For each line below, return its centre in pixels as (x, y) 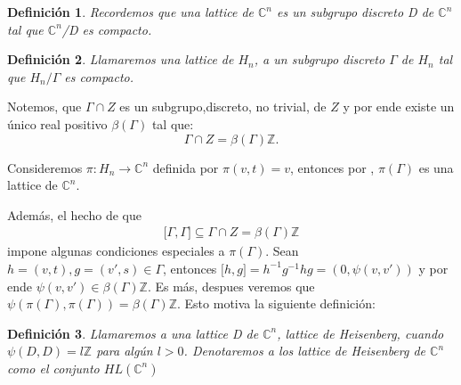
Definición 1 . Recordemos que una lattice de (130, 12)
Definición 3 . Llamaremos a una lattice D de (133, 333)
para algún (125, 351)
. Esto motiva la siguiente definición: (276, 303)
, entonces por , (332, 167)
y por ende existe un (399, 106)
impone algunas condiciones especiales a (116, 251)
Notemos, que (44, 106)
